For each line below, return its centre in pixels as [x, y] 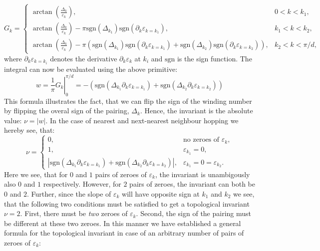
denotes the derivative [84, 58]
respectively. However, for [82, 184]
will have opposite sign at [161, 194]
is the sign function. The [214, 58]
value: [13, 120]
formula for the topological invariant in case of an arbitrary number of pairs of [124, 233]
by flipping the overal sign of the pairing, [67, 111]
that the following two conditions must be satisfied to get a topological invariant [127, 203]
